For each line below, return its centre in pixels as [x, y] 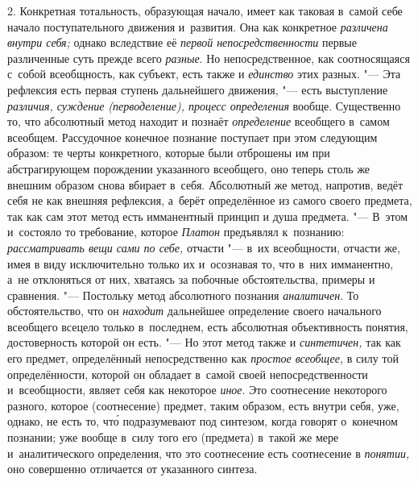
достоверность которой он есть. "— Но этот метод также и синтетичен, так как [204, 342]
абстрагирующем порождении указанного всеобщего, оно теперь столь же [189, 168]
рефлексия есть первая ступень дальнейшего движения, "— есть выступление [198, 89]
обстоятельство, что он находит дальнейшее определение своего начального [195, 311]
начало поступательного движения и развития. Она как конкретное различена [198, 26]
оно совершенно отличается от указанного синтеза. [132, 469]
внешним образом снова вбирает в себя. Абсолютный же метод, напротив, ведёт [205, 184]
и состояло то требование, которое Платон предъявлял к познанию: [176, 232]
